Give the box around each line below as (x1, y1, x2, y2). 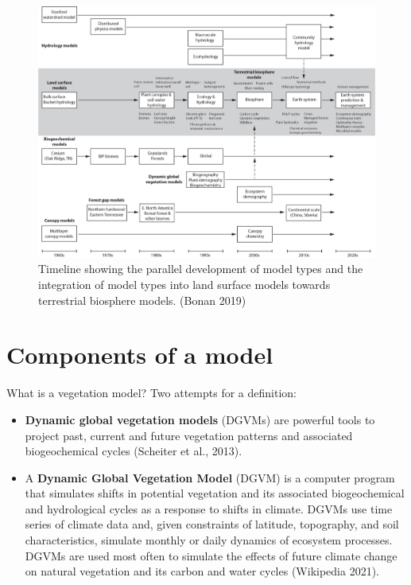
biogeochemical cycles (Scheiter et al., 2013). (25, 443, 242, 459)
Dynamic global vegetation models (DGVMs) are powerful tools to (25, 411, 375, 427)
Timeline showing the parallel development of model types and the (38, 260, 363, 277)
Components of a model (6, 338, 273, 371)
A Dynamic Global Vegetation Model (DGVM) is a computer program (25, 469, 395, 486)
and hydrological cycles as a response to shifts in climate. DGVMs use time (25, 500, 393, 517)
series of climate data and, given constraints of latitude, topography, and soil (25, 516, 399, 532)
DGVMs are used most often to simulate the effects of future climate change (25, 547, 397, 564)
